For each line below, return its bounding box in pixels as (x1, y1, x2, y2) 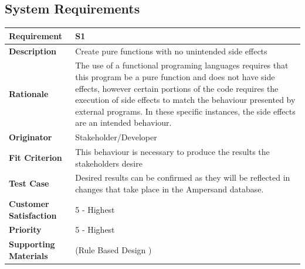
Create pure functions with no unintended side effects (75, 44, 267, 57)
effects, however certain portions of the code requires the (75, 82, 279, 94)
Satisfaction (9, 209, 57, 221)
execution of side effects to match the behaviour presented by (75, 94, 296, 106)
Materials (9, 249, 48, 261)
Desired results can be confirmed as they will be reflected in (75, 171, 290, 184)
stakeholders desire (75, 157, 143, 169)
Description (9, 44, 57, 57)
